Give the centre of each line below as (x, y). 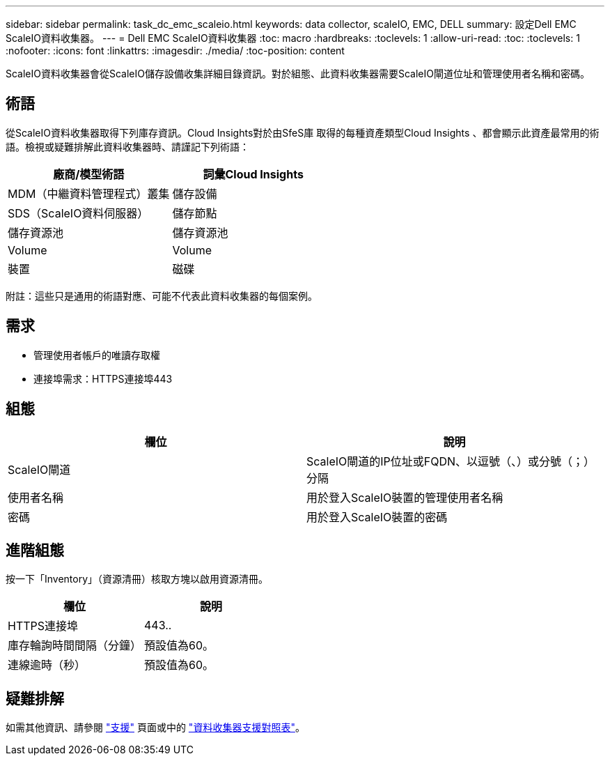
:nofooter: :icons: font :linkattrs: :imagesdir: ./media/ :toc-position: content (175, 51)
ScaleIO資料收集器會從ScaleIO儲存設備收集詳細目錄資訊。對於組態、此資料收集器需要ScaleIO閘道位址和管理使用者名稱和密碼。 (298, 74)
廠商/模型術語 (89, 174)
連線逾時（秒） (47, 665)
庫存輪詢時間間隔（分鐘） (75, 646)
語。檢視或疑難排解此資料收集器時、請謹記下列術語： (127, 146)
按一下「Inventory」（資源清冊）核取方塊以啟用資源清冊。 (137, 579)
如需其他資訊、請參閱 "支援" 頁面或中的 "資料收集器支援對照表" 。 (155, 728)
